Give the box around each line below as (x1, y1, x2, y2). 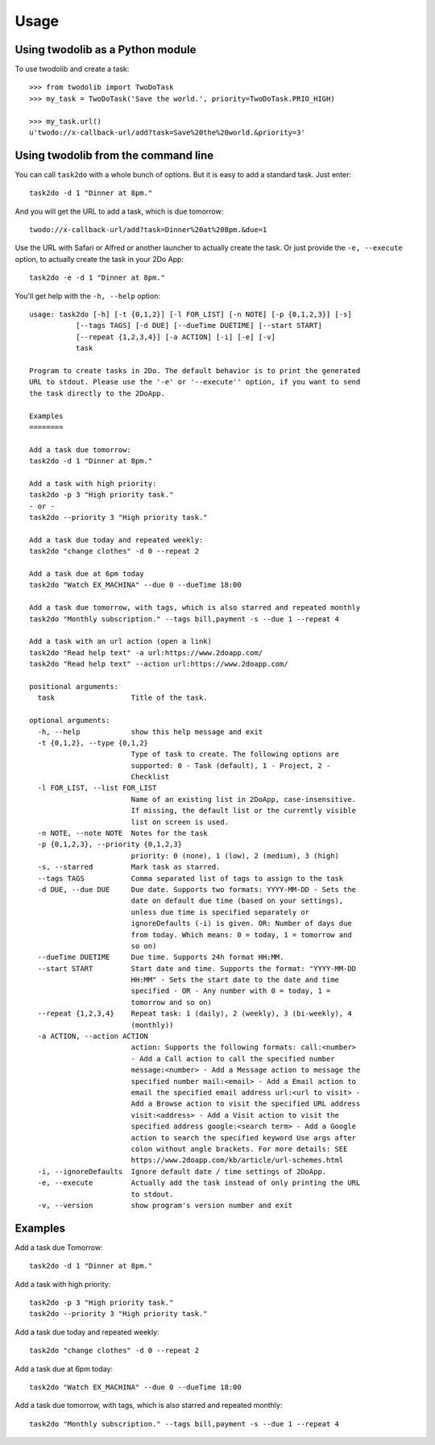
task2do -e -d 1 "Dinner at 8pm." (29, 273, 165, 282)
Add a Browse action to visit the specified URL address (130, 1099, 361, 1108)
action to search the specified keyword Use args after (130, 1133, 357, 1142)
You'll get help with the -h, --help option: (14, 291, 161, 301)
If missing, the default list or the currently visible (130, 806, 357, 816)
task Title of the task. (37, 693, 209, 703)
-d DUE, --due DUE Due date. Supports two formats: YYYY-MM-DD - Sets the (37, 885, 357, 894)
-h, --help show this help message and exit (37, 727, 263, 737)
